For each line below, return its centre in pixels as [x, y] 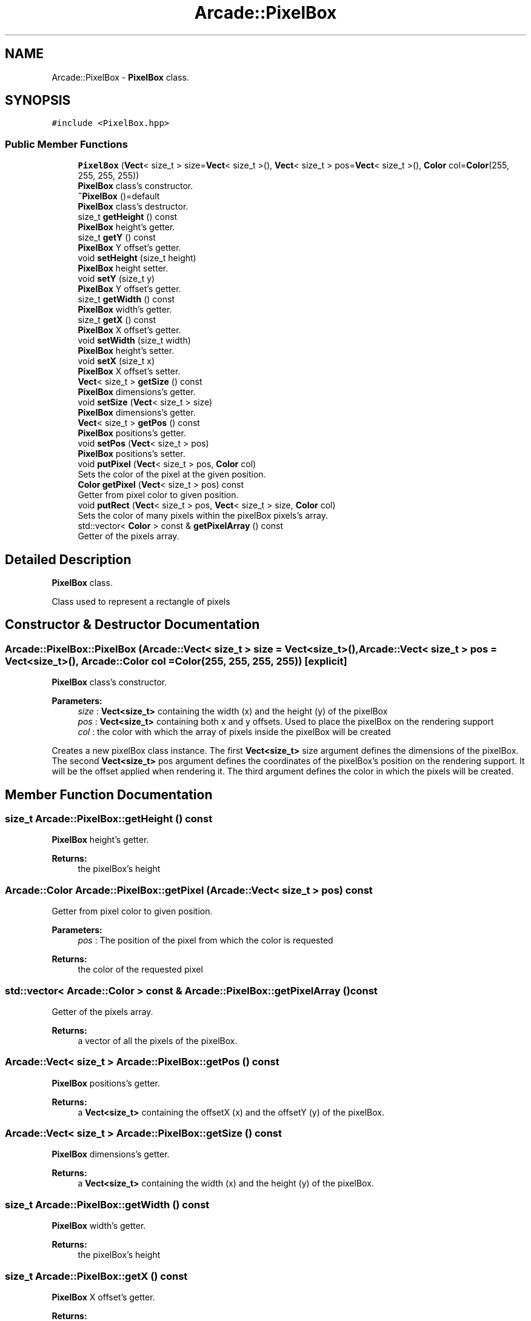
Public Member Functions [66, 144]
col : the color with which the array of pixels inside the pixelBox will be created [234, 732]
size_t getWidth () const [126, 299]
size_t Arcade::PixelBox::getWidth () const [107, 1204]
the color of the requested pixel [140, 970]
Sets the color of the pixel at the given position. [172, 474]
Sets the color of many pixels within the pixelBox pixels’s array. [203, 516]
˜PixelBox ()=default [119, 196]
